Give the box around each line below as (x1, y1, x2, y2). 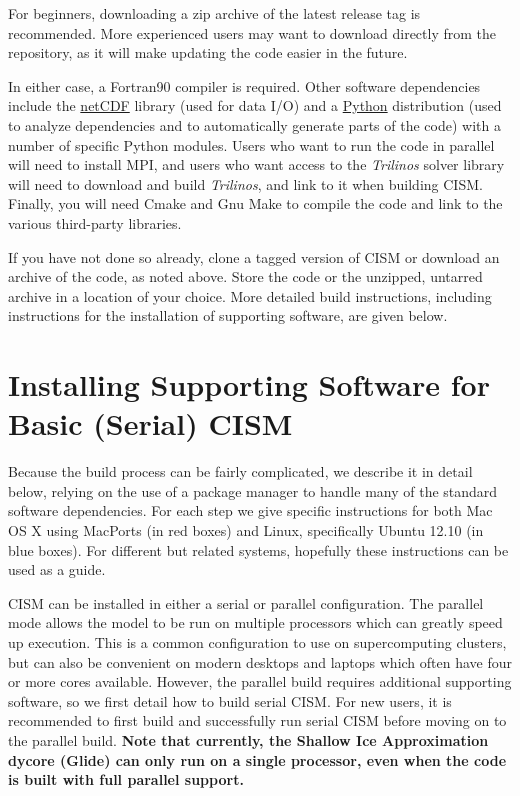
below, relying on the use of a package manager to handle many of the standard (8, 480, 498, 501)
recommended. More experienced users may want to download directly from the (8, 22, 497, 43)
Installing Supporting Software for (8, 364, 490, 405)
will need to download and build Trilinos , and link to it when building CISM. (8, 173, 483, 194)
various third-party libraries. (8, 212, 182, 233)
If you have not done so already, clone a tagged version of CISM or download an (8, 246, 500, 267)
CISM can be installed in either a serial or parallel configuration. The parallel (8, 592, 484, 613)
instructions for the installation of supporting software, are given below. (8, 305, 448, 326)
